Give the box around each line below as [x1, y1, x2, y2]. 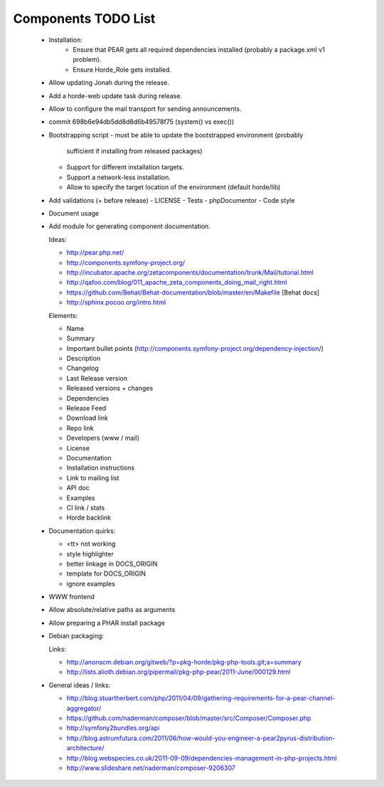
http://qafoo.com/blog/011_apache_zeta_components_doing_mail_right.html [66, 278, 287, 287]
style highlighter [66, 549, 114, 558]
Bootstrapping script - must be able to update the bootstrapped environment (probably [48, 130, 304, 139]
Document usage [48, 209, 100, 218]
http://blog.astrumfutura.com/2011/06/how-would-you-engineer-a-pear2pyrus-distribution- [66, 734, 336, 742]
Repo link [66, 423, 94, 432]
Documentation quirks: [48, 527, 116, 535]
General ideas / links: [48, 680, 111, 690]
